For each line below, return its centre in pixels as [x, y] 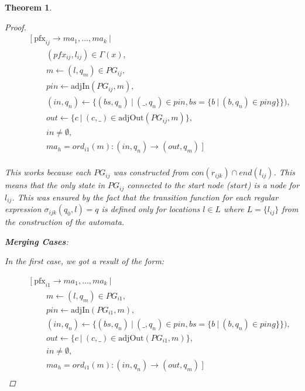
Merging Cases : [37, 241]
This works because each [48, 172]
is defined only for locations [151, 209]
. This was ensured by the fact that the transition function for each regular [145, 197]
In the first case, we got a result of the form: [85, 261]
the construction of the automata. [65, 222]
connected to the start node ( [179, 185]
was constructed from [151, 172]
